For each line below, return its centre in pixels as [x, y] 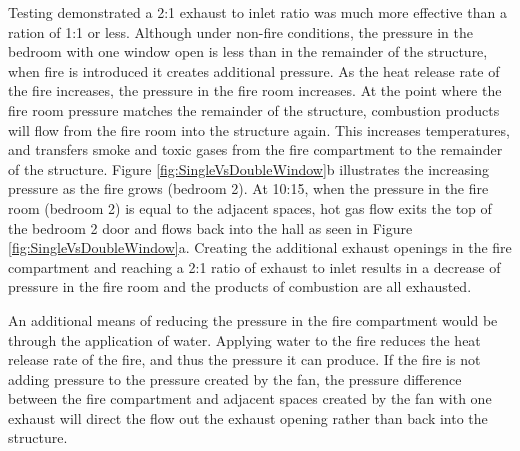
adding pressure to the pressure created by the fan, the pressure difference [235, 378]
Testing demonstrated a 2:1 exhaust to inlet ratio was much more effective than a [257, 12]
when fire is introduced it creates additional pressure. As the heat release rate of [254, 70]
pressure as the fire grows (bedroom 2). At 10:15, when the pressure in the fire [248, 188]
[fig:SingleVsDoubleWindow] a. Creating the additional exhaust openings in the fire [260, 247]
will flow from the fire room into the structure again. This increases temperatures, [259, 129]
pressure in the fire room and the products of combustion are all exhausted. [240, 286]
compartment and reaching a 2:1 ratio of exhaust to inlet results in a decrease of [254, 266]
